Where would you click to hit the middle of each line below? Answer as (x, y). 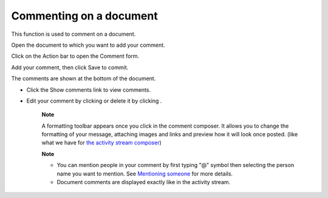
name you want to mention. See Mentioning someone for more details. (145, 174)
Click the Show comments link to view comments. (89, 90)
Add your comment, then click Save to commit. (70, 67)
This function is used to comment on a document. (73, 34)
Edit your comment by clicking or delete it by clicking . (94, 101)
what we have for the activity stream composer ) (102, 143)
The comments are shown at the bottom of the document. (84, 78)
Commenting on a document (84, 16)
